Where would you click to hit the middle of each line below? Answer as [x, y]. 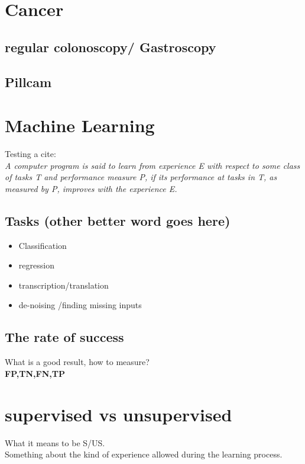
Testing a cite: [30, 154]
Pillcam [28, 81]
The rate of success [64, 337]
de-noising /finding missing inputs [80, 305]
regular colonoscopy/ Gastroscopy [111, 47]
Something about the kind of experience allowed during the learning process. [144, 454]
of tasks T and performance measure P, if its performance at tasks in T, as [141, 177]
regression [36, 265]
